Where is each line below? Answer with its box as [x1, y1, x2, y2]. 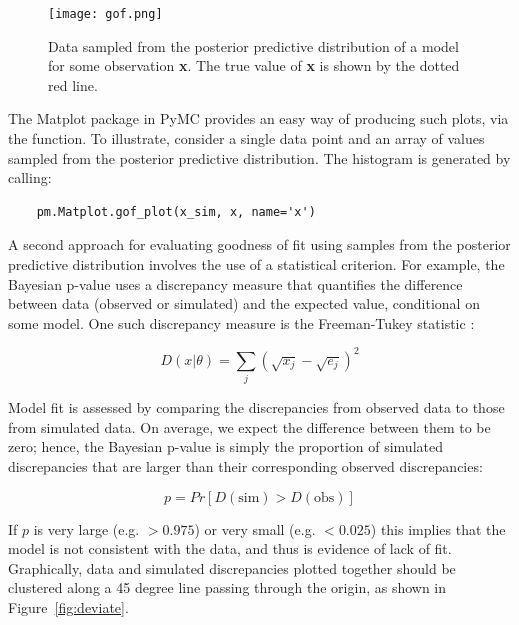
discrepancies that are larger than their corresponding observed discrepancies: [8, 455, 483, 476]
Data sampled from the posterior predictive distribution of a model [48, 35, 459, 56]
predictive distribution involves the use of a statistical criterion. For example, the [8, 254, 505, 274]
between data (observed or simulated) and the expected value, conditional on [8, 293, 480, 314]
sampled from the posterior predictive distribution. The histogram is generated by [8, 147, 511, 168]
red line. [48, 74, 98, 95]
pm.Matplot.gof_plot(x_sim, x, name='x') [36, 204, 316, 219]
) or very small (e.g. [194, 518, 316, 539]
